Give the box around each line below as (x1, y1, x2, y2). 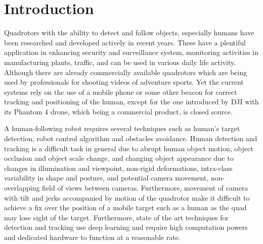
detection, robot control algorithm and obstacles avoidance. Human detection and (4, 133, 257, 144)
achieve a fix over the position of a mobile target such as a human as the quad (4, 202, 247, 213)
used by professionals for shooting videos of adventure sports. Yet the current (4, 77, 244, 87)
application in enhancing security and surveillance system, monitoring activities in (4, 47, 258, 57)
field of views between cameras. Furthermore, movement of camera (42, 182, 248, 193)
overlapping (4, 182, 40, 193)
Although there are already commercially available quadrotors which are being (4, 67, 247, 77)
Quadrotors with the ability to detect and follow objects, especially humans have (4, 27, 254, 38)
